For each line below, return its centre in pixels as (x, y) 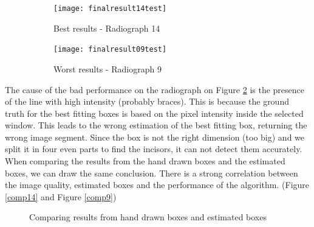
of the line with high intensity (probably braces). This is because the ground (147, 101)
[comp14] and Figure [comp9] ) (61, 196)
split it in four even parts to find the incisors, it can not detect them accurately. (154, 149)
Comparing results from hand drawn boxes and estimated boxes (148, 217)
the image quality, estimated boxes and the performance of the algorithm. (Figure (157, 185)
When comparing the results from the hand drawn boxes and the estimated (145, 161)
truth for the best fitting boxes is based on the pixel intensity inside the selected (154, 113)
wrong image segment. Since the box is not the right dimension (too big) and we (155, 137)
